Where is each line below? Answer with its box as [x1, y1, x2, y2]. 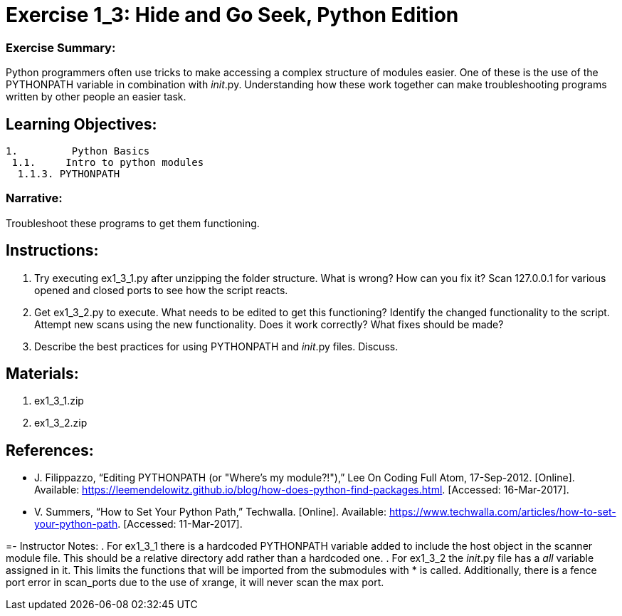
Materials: [6, 364, 79, 382]
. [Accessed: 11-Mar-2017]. [117, 518, 243, 531]
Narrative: [6, 191, 63, 206]
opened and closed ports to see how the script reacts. [34, 283, 288, 296]
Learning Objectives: [6, 115, 157, 133]
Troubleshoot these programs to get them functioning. [6, 216, 260, 229]
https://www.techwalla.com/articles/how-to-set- [389, 506, 616, 518]
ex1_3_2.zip [34, 417, 88, 429]
